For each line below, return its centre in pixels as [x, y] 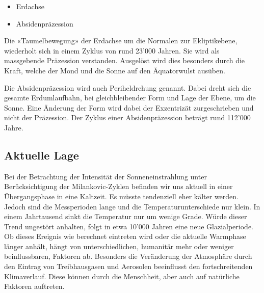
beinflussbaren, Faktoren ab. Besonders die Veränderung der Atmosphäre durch [128, 256]
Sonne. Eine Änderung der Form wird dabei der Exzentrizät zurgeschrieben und [129, 107]
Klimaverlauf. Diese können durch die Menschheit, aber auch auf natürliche [122, 276]
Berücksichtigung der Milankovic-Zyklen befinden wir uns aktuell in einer [118, 186]
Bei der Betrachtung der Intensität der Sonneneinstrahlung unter [105, 176]
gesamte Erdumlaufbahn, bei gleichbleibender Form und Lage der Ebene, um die [130, 98]
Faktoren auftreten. [34, 286]
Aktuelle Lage [42, 155]
